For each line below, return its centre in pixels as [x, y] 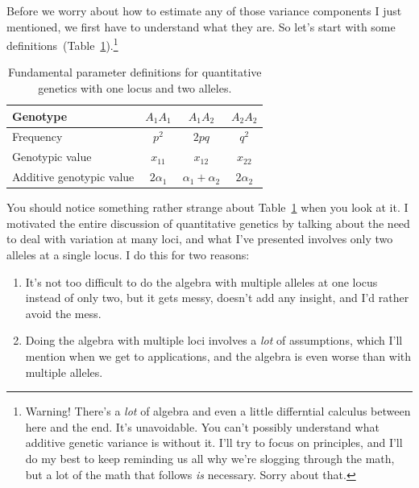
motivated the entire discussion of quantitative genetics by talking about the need [208, 223]
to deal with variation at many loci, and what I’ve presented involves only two [200, 239]
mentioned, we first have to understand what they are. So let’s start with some [201, 26]
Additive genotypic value [73, 177]
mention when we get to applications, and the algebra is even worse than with [218, 356]
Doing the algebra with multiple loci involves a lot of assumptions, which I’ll [214, 340]
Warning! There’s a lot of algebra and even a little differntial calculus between [218, 411]
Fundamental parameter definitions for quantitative [135, 72]
